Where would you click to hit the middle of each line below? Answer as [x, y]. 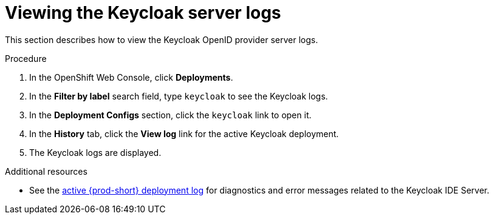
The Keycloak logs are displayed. [95, 152]
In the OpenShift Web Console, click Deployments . [131, 77]
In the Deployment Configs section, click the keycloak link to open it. [170, 115]
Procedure [26, 58]
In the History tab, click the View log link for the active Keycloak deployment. [184, 133]
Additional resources [46, 171]
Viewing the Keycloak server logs [143, 13]
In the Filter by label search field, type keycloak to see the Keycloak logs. [179, 96]
